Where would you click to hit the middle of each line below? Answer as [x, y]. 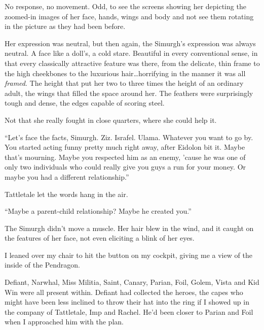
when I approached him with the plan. [64, 322]
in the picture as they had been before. [65, 26]
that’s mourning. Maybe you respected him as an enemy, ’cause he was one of [125, 157]
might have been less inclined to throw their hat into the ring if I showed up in [127, 302]
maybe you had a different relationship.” [67, 176]
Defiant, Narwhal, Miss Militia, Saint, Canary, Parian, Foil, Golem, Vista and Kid [132, 282]
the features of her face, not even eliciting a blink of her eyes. [100, 238]
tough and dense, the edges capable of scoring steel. [85, 103]
